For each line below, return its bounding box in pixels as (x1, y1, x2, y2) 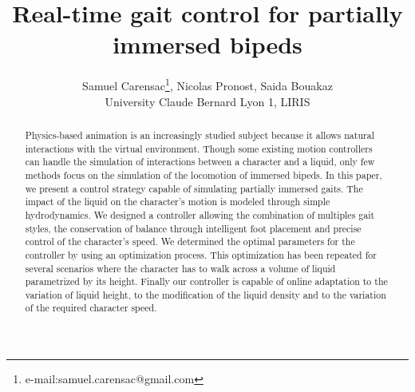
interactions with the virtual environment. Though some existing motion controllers (25, 141, 373, 155)
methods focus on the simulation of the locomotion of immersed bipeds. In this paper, (25, 168, 382, 181)
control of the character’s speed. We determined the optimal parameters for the (25, 235, 355, 248)
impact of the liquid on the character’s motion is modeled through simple (25, 195, 330, 208)
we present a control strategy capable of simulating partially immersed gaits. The (25, 181, 363, 195)
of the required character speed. (25, 301, 157, 315)
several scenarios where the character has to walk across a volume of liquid (25, 261, 336, 275)
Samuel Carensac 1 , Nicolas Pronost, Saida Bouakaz (82, 75, 333, 93)
